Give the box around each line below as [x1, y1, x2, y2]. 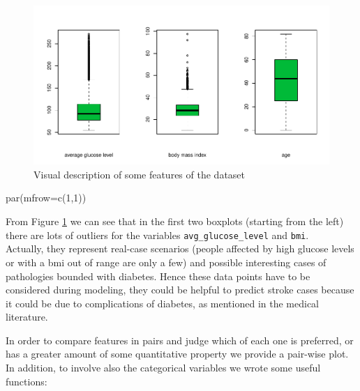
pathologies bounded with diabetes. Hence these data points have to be [6, 268, 310, 283]
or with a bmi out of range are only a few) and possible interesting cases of [6, 254, 327, 269]
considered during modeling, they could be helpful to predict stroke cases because [6, 282, 354, 297]
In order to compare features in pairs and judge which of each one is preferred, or [6, 332, 354, 347]
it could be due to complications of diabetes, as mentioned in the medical [6, 296, 319, 310]
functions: [6, 374, 47, 388]
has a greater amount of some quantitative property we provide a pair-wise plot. [6, 346, 349, 361]
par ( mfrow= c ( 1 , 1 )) [6, 190, 87, 205]
